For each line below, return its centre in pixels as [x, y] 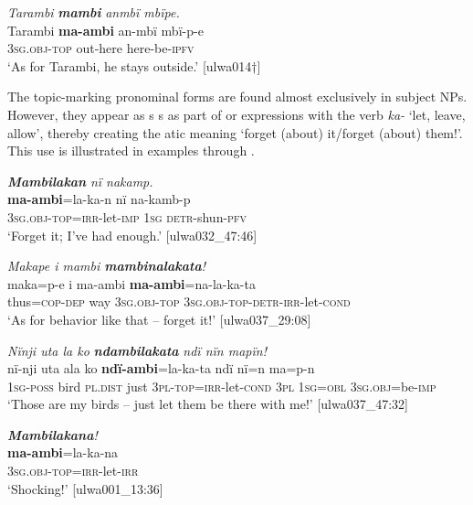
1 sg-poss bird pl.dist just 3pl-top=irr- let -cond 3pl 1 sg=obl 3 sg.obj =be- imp [222, 386]
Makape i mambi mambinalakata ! [106, 266]
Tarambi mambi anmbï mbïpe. [94, 12]
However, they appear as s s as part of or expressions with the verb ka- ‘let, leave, [236, 114]
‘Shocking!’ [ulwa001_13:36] [85, 488]
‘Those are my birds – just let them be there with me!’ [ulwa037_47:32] [208, 404]
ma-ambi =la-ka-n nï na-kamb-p [99, 199]
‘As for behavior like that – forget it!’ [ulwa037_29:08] [159, 319]
